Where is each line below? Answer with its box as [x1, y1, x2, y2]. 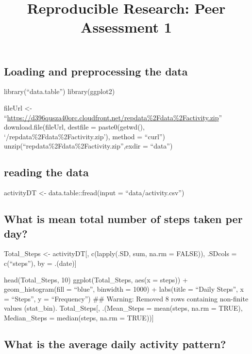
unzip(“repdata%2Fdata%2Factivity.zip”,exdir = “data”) [4, 141, 173, 151]
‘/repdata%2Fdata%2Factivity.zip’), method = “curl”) [4, 131, 165, 141]
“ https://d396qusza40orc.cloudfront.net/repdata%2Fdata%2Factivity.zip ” [4, 112, 222, 122]
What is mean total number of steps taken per [4, 211, 243, 226]
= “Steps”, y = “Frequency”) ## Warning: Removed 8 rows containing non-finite [4, 293, 249, 303]
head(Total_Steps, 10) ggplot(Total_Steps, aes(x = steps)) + [4, 274, 188, 284]
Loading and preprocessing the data [4, 63, 188, 78]
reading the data [4, 165, 89, 180]
